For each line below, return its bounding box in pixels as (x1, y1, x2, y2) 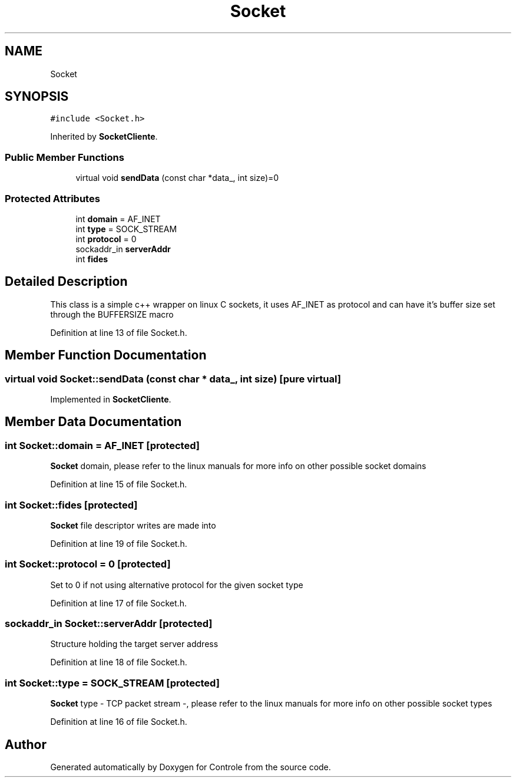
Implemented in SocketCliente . (50, 394, 171, 404)
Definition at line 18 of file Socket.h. (50, 657, 187, 668)
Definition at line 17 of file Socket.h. (50, 598, 187, 608)
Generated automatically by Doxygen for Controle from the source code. (50, 762, 331, 773)
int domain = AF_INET (75, 213, 161, 224)
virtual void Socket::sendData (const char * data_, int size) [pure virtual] (5, 372, 341, 385)
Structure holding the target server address (50, 639, 219, 649)
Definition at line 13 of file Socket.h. (50, 327, 187, 338)
